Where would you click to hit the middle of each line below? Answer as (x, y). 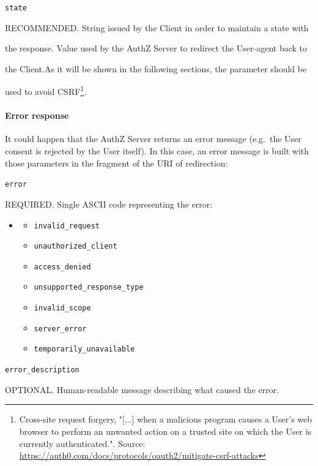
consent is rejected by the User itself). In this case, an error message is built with (157, 151)
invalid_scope (62, 308)
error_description (42, 370)
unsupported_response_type (89, 287)
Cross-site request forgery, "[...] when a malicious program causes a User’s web (166, 419)
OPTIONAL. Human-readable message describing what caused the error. (142, 389)
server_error (60, 329)
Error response (37, 115)
